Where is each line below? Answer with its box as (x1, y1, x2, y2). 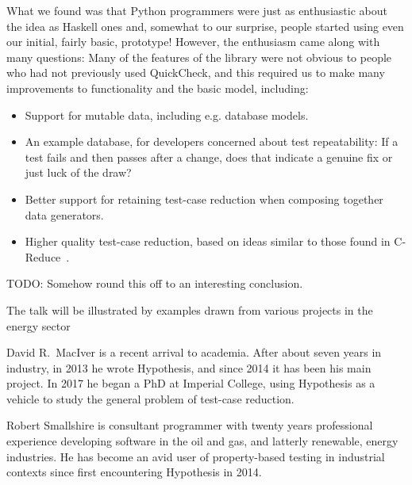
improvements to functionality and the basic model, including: (6, 79, 309, 96)
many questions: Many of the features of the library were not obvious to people (6, 48, 392, 65)
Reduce (25, 248, 61, 265)
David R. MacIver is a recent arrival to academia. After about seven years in (6, 344, 382, 361)
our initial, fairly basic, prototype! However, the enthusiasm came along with (6, 33, 380, 50)
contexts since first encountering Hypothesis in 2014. (6, 464, 262, 480)
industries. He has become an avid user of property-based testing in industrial (6, 448, 385, 464)
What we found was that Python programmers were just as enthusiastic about (6, 2, 387, 18)
